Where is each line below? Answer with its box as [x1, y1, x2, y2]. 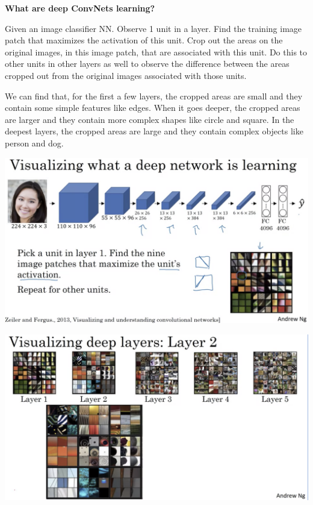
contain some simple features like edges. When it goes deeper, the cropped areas [5, 101, 300, 114]
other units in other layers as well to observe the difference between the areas [5, 57, 290, 70]
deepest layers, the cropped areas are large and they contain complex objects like [5, 125, 303, 137]
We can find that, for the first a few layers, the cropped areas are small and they [5, 89, 303, 102]
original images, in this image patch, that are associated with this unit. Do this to [5, 45, 308, 58]
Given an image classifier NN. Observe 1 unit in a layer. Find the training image [5, 22, 302, 34]
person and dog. [5, 136, 64, 149]
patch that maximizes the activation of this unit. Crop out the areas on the [5, 34, 283, 46]
